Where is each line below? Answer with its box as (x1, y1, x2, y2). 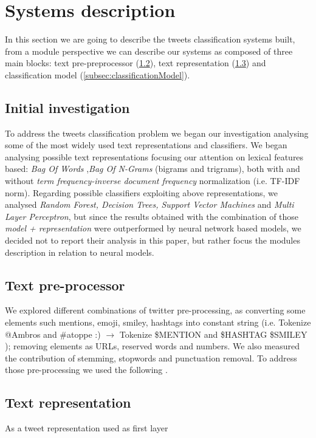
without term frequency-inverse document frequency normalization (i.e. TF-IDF (5, 174, 300, 187)
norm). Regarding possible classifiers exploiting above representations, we (5, 186, 278, 199)
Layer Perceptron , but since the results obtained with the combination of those (5, 210, 299, 222)
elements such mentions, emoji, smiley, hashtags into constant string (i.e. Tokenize (5, 316, 311, 329)
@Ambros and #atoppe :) (5, 327, 101, 340)
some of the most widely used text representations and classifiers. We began (5, 139, 287, 151)
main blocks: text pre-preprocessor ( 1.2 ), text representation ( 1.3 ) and (5, 56, 266, 69)
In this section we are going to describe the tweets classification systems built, (5, 33, 295, 46)
